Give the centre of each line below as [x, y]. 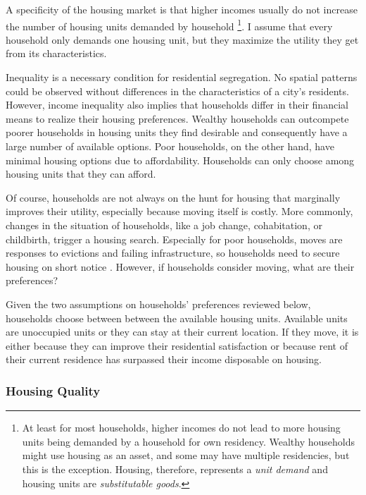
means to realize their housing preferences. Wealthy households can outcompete [177, 118]
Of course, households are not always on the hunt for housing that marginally [173, 197]
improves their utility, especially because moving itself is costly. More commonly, [179, 211]
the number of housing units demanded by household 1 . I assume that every [169, 25]
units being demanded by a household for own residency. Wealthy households [189, 441]
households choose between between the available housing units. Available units [177, 318]
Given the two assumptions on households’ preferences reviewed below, [158, 304]
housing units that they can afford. [81, 174]
